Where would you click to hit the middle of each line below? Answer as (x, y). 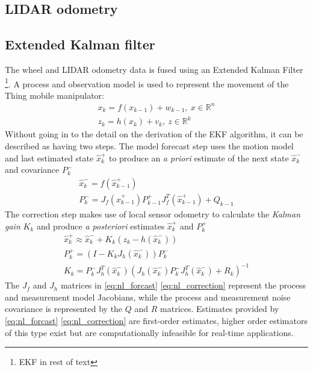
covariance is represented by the (64, 309)
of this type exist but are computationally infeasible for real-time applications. (149, 332)
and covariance (32, 170)
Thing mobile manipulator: (54, 95)
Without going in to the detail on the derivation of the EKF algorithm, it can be (154, 134)
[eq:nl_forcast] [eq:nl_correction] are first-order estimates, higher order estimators (156, 321)
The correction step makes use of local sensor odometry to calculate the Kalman (153, 214)
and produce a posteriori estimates (101, 226)
